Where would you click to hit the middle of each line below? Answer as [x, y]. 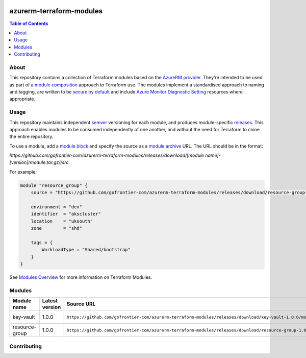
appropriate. [22, 99]
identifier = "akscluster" [66, 214]
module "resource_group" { [54, 185]
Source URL [81, 304]
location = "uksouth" [62, 221]
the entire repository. [31, 137]
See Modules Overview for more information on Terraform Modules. [81, 277]
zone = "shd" [57, 228]
